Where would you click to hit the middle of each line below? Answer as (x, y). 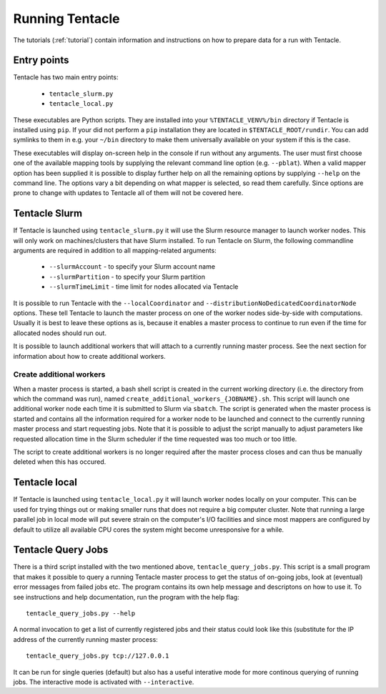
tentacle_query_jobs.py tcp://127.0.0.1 (98, 656)
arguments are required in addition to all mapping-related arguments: (115, 251)
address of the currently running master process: (86, 639)
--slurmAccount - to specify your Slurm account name (132, 267)
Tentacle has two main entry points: (66, 77)
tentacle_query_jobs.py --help (81, 613)
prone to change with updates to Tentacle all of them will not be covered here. (128, 193)
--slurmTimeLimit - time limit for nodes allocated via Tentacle (144, 287)
